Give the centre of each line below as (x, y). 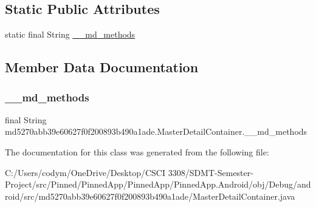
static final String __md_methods (70, 34)
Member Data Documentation (102, 67)
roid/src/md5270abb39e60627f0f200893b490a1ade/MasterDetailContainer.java (150, 196)
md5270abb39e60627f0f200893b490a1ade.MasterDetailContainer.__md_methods (156, 131)
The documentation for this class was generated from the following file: (137, 151)
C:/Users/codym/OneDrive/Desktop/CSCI (85, 172)
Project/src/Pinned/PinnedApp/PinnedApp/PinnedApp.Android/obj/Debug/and (158, 184)
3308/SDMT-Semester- (211, 172)
